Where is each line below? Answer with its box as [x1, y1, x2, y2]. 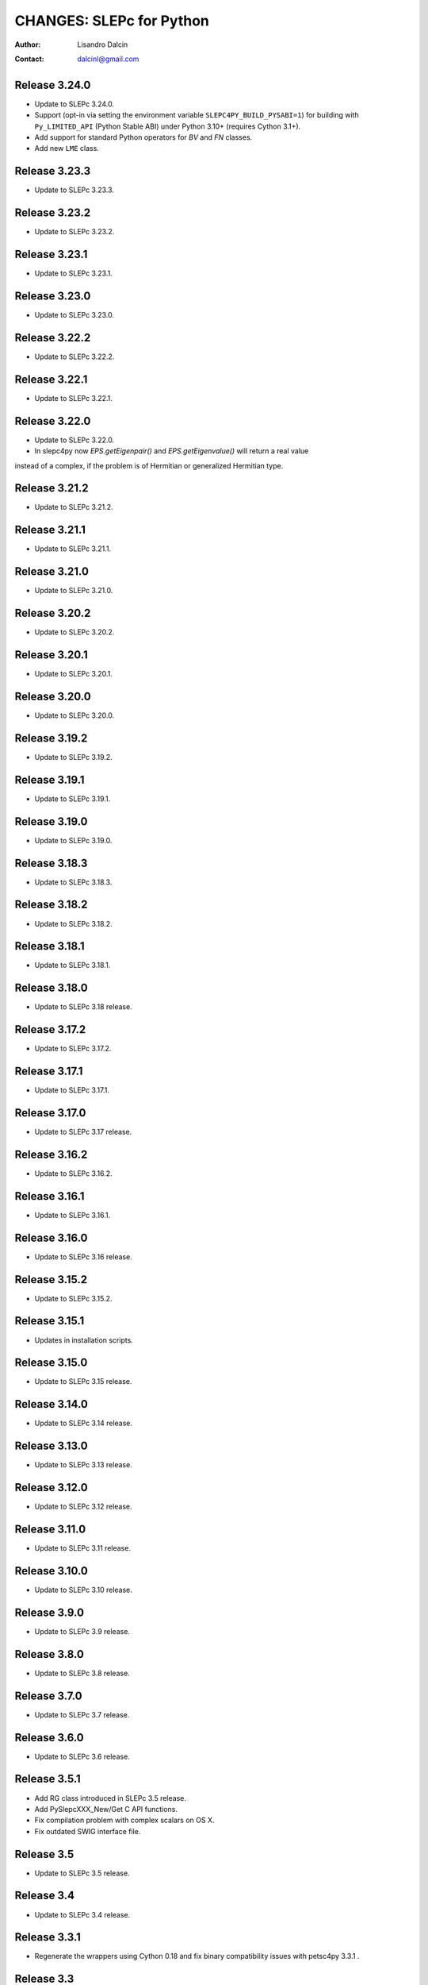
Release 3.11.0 [14, 1523, 86, 1536]
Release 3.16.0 [14, 1231, 88, 1244]
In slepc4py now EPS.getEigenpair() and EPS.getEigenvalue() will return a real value [34, 446, 309, 456]
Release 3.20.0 [14, 689, 91, 703]
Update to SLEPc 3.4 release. [34, 1910, 131, 1919]
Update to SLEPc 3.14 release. [34, 1418, 133, 1428]
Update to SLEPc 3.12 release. [34, 1501, 132, 1512]
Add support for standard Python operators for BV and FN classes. [34, 133, 253, 142]
